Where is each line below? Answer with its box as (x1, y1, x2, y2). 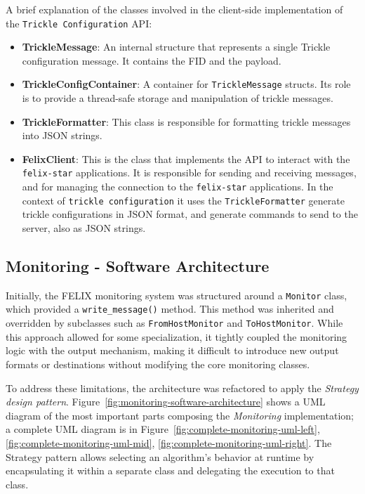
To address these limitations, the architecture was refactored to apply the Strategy (6, 380, 359, 395)
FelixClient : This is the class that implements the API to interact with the (22, 151, 350, 166)
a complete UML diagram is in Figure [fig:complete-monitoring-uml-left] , (6, 422, 320, 436)
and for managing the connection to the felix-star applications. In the (22, 179, 333, 194)
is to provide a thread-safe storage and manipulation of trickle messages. (22, 91, 333, 105)
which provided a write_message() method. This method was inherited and (6, 301, 334, 316)
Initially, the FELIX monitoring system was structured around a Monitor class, (6, 287, 347, 302)
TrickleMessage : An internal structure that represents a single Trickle (22, 39, 331, 54)
